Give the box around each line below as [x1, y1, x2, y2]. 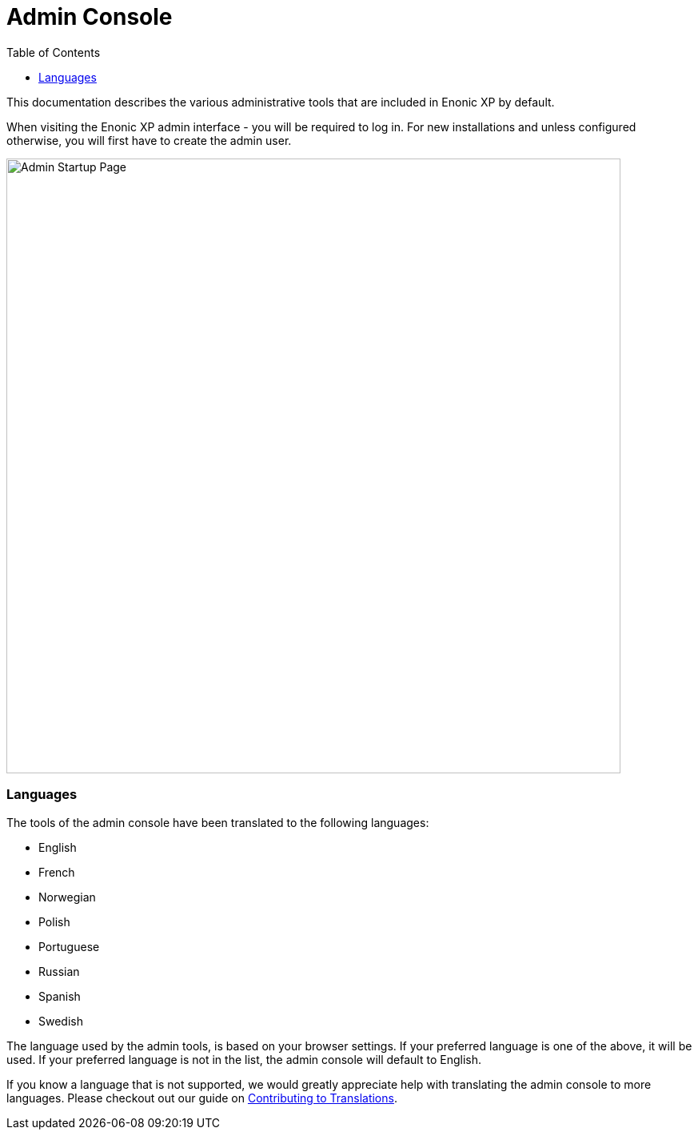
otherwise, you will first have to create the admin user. [6, 133, 292, 147]
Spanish [38, 989, 81, 1003]
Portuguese [38, 939, 100, 953]
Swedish [38, 1014, 83, 1028]
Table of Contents [6, 45, 101, 59]
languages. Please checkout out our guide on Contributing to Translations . [6, 1090, 397, 1105]
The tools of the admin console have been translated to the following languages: [6, 815, 429, 829]
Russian [38, 964, 80, 978]
